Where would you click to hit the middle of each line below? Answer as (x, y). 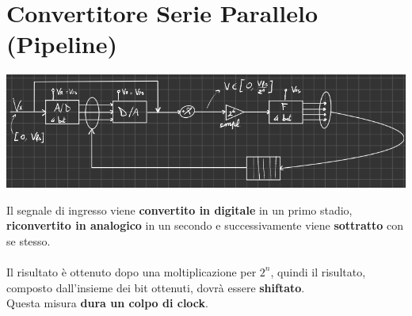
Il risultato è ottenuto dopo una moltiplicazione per (132, 271)
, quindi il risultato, (318, 271)
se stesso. (29, 240)
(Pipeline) (62, 44)
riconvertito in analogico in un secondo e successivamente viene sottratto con (205, 225)
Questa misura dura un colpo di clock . (107, 303)
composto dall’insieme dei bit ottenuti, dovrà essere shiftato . (156, 287)
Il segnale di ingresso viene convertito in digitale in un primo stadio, (179, 209)
